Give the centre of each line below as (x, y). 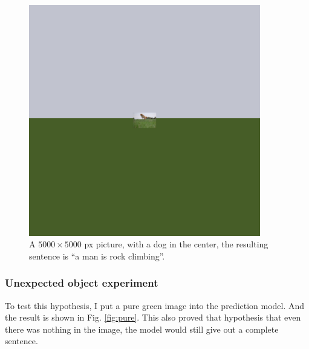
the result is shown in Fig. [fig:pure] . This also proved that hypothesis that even (153, 317)
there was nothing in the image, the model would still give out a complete (142, 329)
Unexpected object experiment (82, 283)
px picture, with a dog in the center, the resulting (176, 244)
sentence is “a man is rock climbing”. (97, 256)
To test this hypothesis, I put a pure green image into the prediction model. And (155, 305)
